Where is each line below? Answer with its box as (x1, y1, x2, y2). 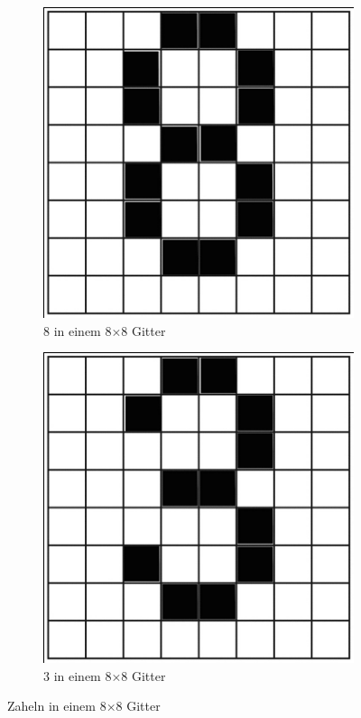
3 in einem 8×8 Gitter (43, 666, 166, 685)
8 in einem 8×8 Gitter (43, 321, 166, 340)
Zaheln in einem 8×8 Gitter (7, 696, 161, 715)
